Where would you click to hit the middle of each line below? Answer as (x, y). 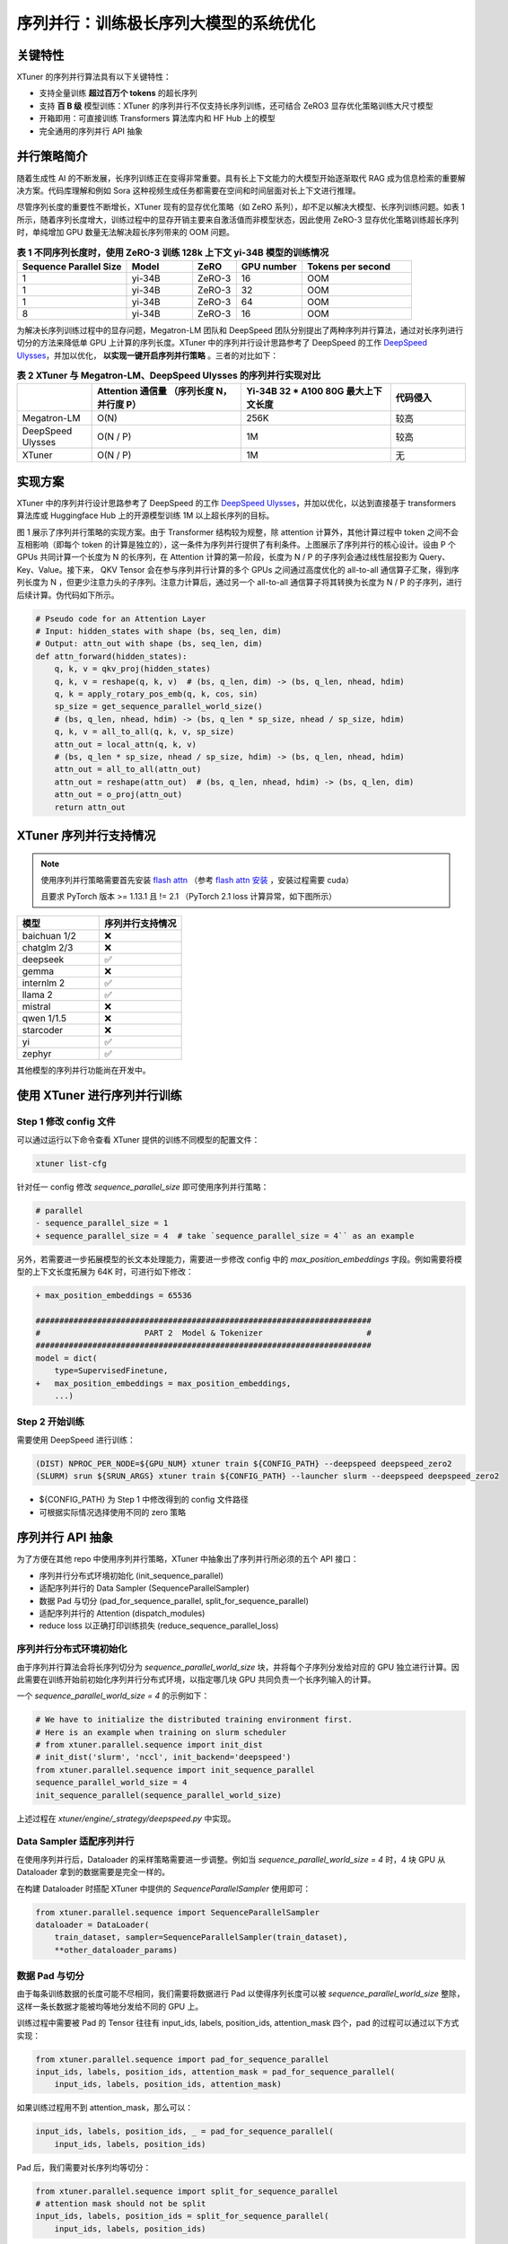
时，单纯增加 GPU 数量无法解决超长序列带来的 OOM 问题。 (126, 232)
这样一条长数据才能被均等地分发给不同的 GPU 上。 (110, 2006)
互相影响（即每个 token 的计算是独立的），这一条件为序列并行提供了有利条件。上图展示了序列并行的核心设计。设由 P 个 (236, 545)
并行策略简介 (52, 157)
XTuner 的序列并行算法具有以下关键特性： (94, 77)
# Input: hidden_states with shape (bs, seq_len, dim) (158, 631)
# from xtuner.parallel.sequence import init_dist (149, 1745)
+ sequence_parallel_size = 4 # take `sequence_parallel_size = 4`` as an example (225, 1236)
